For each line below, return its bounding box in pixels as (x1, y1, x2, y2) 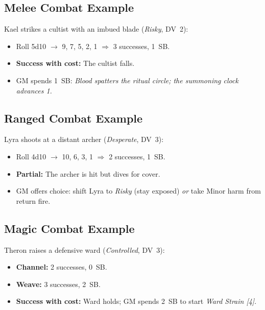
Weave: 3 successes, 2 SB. (16, 278, 101, 289)
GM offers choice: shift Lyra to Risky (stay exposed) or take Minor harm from (16, 185, 261, 196)
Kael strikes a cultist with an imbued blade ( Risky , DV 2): (4, 23, 188, 34)
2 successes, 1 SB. (109, 151, 165, 161)
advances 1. (16, 85, 52, 96)
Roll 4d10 (16, 151, 46, 161)
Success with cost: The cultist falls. (16, 58, 135, 68)
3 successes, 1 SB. (113, 40, 170, 51)
